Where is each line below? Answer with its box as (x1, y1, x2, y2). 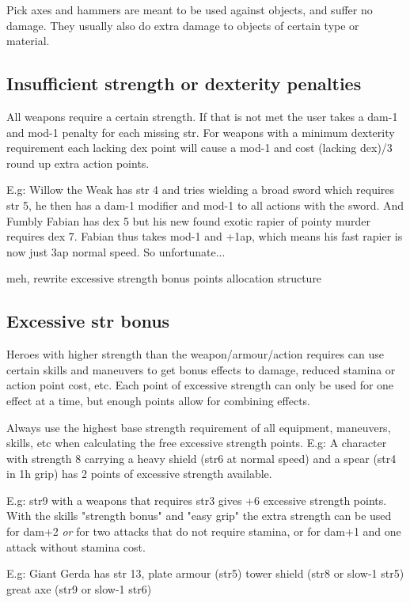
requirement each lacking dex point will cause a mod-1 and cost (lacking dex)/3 (6, 139, 393, 156)
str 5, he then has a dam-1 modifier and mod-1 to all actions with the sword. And (6, 196, 404, 213)
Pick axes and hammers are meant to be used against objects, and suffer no (6, 2, 373, 17)
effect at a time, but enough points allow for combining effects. (6, 392, 310, 408)
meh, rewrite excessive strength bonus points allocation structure (6, 270, 322, 286)
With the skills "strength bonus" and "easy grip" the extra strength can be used (6, 507, 392, 524)
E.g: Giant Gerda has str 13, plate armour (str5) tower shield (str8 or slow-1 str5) (6, 565, 404, 582)
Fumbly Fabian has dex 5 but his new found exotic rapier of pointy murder (6, 212, 371, 229)
